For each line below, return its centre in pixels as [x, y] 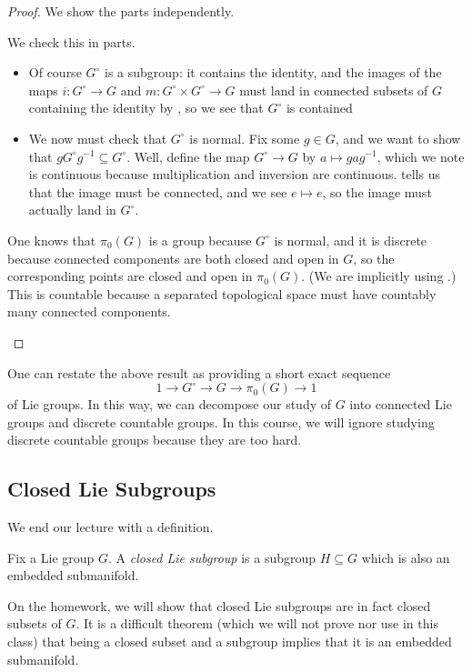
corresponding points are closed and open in [130, 276]
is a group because [200, 240]
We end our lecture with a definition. [110, 527]
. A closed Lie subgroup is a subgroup [212, 557]
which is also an [406, 557]
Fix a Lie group [51, 557]
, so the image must [377, 191]
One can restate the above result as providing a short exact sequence [199, 372]
